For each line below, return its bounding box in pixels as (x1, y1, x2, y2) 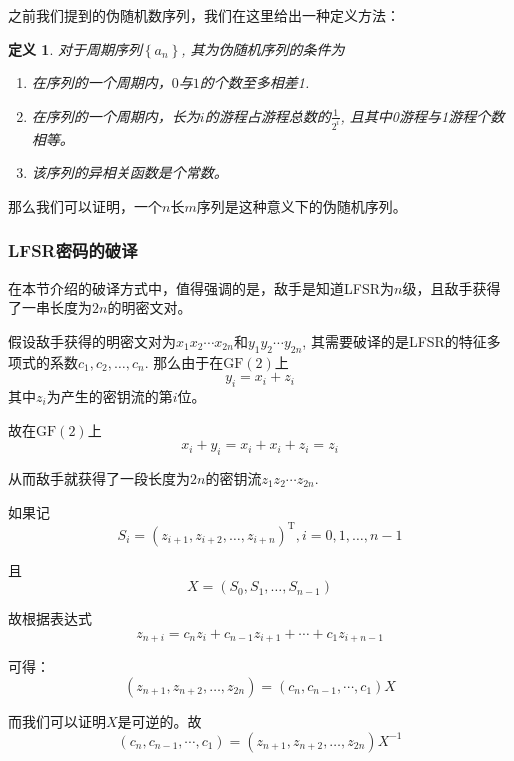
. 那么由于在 (144, 351, 224, 372)
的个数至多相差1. (199, 72, 310, 93)
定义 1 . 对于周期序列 (8, 38, 142, 59)
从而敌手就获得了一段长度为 (8, 468, 190, 489)
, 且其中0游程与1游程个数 (340, 105, 505, 126)
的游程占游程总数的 (204, 105, 331, 126)
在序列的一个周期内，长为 (31, 105, 200, 126)
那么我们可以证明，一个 (8, 195, 162, 216)
